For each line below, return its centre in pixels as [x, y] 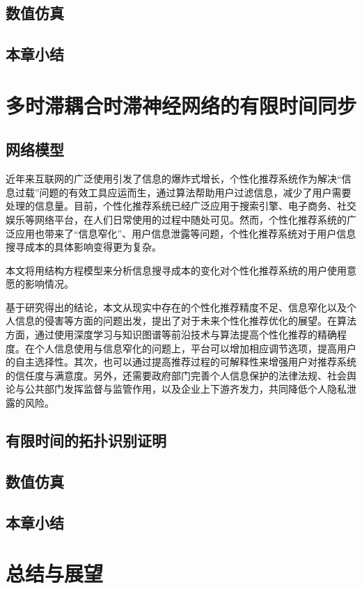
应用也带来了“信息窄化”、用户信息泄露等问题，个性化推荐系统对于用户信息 [186, 233]
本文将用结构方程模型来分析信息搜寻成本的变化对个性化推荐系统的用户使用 [176, 270]
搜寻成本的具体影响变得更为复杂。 [84, 247]
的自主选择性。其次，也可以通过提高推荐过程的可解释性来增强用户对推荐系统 [181, 362]
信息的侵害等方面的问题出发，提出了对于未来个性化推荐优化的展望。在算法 [186, 321]
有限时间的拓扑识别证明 [86, 440]
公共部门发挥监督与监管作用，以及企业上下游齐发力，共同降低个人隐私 [186, 389]
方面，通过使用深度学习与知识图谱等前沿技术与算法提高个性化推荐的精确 [171, 335]
